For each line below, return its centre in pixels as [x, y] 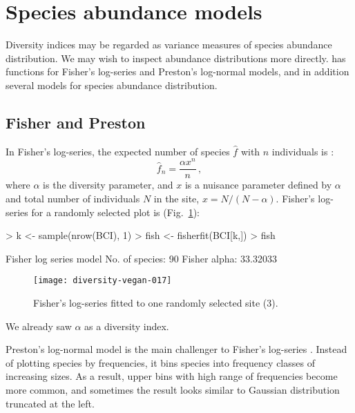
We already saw [39, 326]
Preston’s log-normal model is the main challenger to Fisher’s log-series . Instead [176, 349]
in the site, [176, 199]
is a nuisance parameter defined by [258, 185]
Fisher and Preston [76, 122]
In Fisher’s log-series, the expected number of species [118, 151]
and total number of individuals [73, 199]
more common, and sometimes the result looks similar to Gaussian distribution [173, 390]
